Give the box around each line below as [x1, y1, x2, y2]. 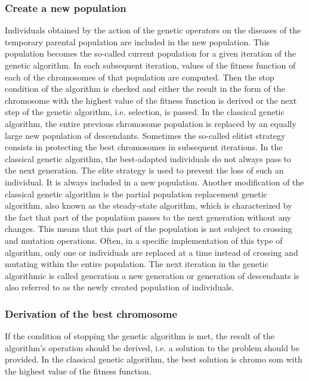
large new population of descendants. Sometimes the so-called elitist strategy [5, 129, 286, 141]
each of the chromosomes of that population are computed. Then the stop [5, 70, 274, 83]
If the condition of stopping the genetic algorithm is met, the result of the [5, 330, 275, 342]
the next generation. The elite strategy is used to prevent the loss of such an [5, 164, 284, 176]
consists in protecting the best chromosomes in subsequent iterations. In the [5, 141, 283, 153]
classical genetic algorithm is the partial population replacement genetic [5, 187, 267, 200]
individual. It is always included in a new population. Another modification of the [5, 175, 304, 188]
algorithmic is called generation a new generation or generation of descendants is [5, 269, 299, 281]
